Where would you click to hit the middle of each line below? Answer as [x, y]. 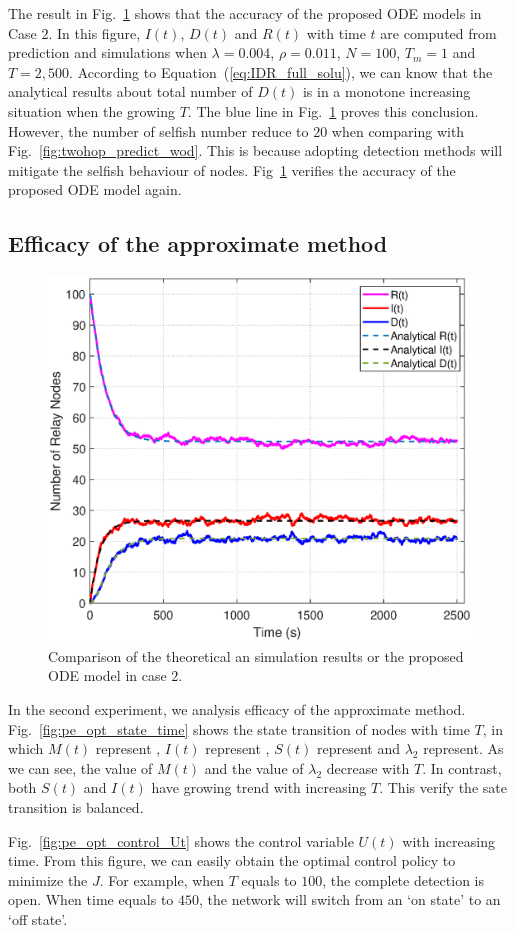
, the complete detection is [403, 879]
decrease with [368, 767]
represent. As [463, 748]
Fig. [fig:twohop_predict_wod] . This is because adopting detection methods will [255, 150]
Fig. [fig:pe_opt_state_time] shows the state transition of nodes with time [239, 728]
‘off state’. [38, 918]
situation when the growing [91, 110]
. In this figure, [94, 32]
